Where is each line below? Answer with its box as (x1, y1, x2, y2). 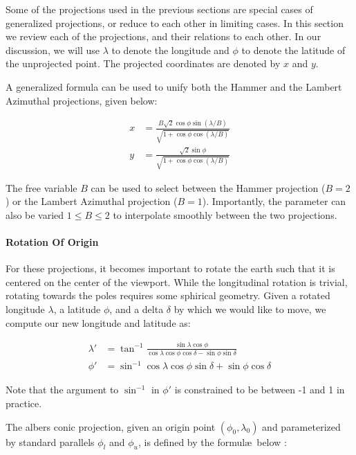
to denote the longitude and (111, 42, 229, 57)
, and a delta (109, 302, 164, 316)
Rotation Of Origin (6, 235, 99, 249)
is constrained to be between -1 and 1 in (174, 382, 345, 397)
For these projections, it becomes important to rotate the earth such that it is (6, 261, 335, 276)
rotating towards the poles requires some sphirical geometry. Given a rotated (6, 288, 330, 303)
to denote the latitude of (241, 42, 346, 57)
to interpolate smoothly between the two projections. (113, 207, 337, 222)
